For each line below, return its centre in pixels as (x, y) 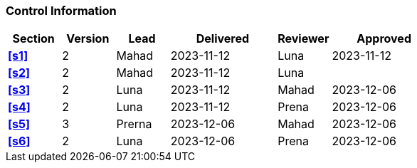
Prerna (134, 124)
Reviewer (303, 39)
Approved (384, 39)
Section (33, 39)
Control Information (61, 11)
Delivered (223, 39)
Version (88, 39)
